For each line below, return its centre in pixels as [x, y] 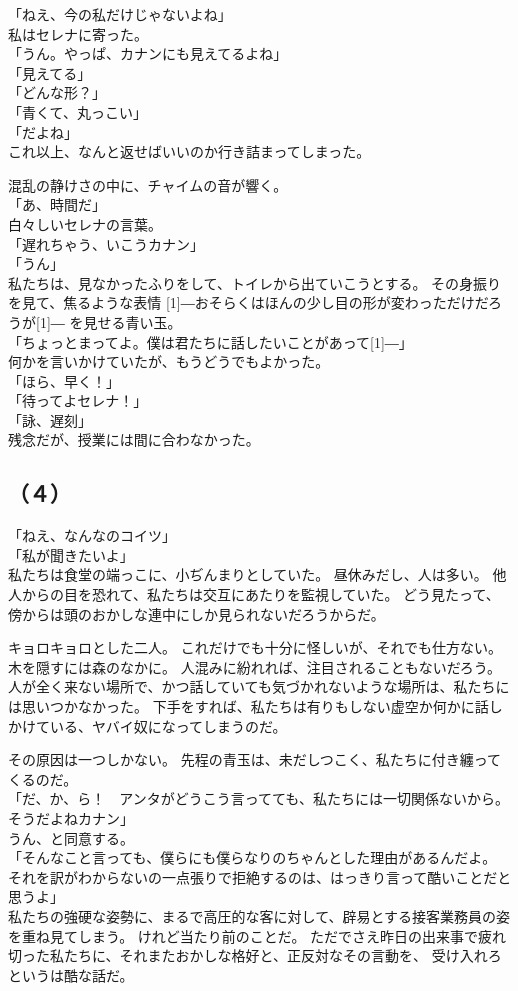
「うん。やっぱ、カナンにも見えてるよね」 [148, 53]
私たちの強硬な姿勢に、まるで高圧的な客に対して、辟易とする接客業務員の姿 [259, 915]
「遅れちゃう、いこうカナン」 [106, 243]
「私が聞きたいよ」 [71, 554]
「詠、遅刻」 [50, 419]
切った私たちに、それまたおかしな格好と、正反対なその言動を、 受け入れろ [255, 955]
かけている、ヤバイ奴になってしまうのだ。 [147, 725]
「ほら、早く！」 [64, 380]
